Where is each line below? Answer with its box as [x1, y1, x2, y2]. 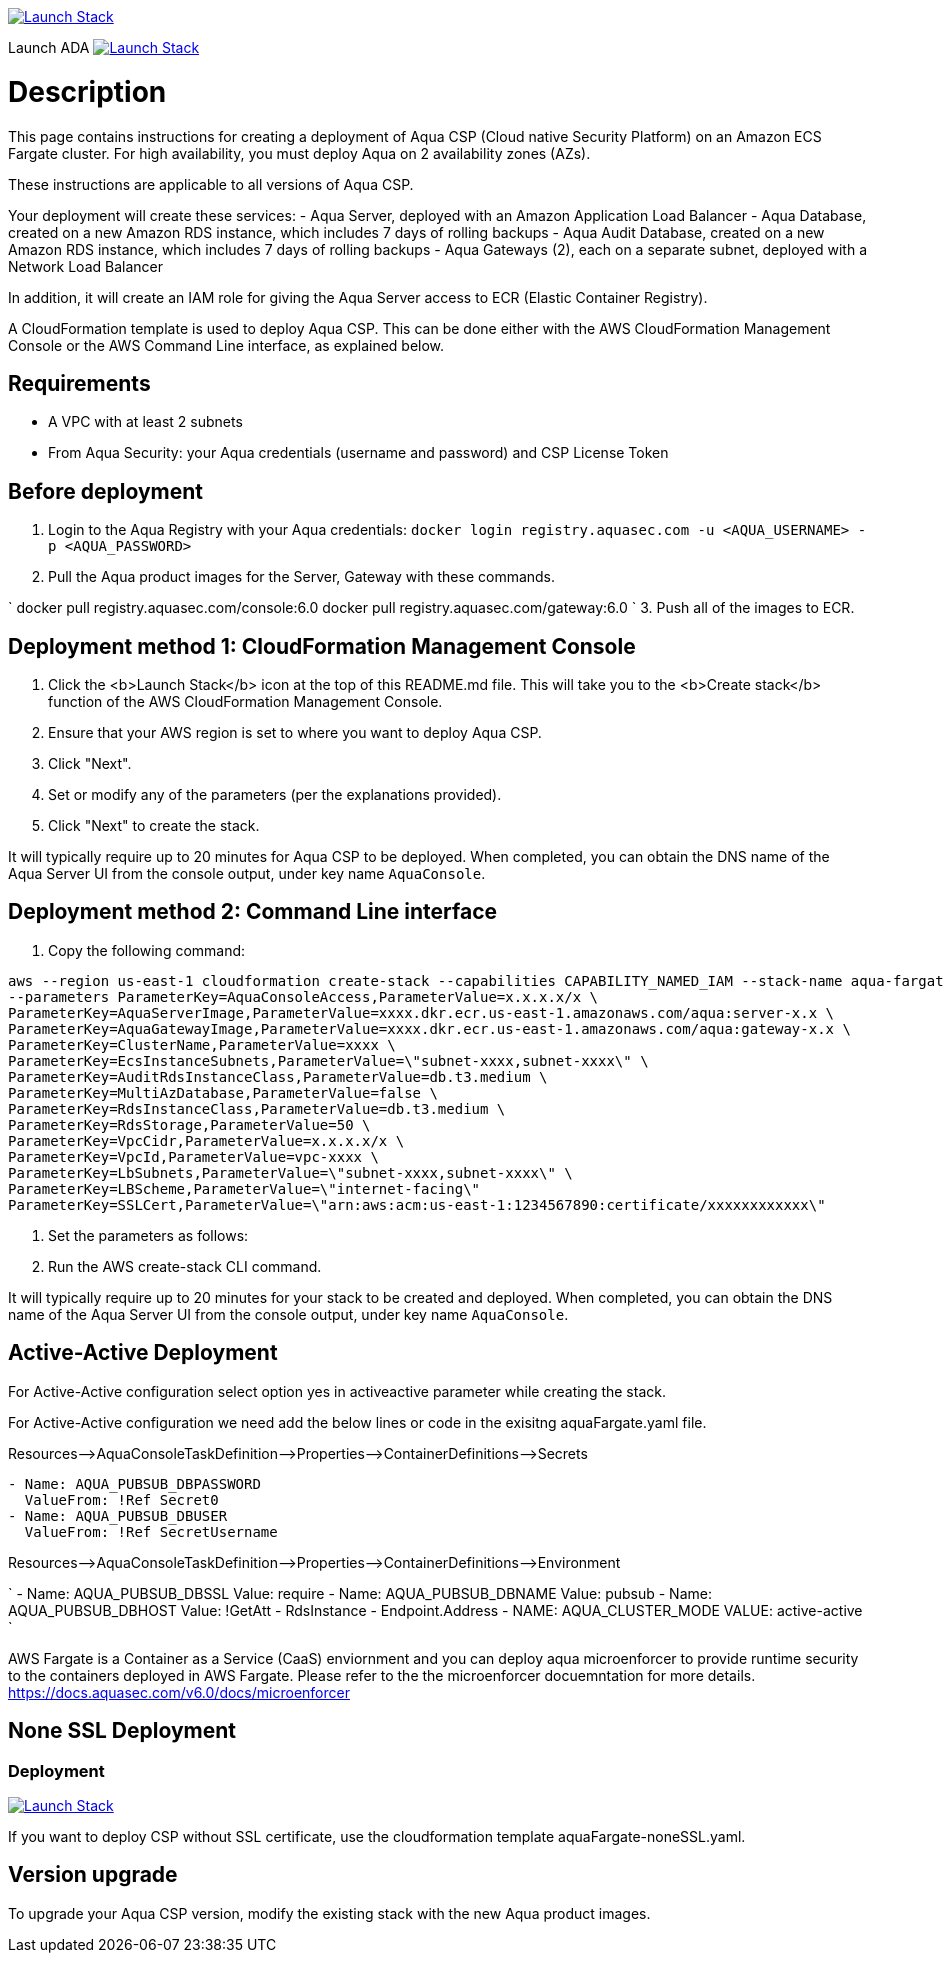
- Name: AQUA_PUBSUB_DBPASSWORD [8, 1475, 261, 1492]
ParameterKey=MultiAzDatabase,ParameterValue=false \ [8, 1084, 438, 1101]
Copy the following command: [48, 941, 246, 959]
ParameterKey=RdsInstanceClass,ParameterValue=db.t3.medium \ [8, 1100, 506, 1117]
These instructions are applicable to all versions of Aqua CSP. [8, 175, 414, 193]
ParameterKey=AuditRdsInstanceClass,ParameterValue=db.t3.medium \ [8, 1068, 548, 1085]
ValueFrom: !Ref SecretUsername [24, 1523, 278, 1540]
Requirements [8, 370, 151, 396]
